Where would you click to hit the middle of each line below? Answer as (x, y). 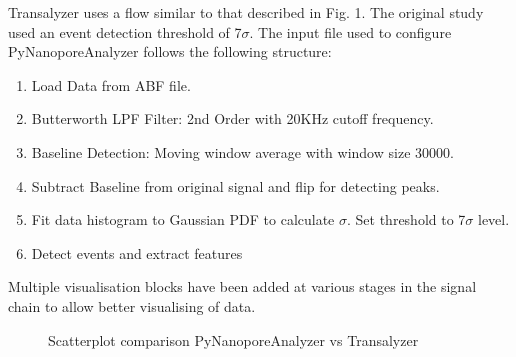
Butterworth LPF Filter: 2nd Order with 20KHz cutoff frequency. (232, 118)
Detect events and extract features (137, 252)
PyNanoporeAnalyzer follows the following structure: (170, 51)
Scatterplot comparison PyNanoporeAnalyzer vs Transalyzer (233, 339)
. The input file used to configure (350, 31)
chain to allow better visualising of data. (132, 305)
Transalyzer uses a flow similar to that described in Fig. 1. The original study (246, 12)
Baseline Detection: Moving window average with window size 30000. (242, 151)
